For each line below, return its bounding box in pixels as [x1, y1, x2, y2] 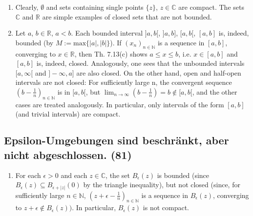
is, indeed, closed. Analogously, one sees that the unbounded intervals [36, 58, 245, 68]
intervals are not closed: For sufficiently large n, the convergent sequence [15, 77, 232, 87]
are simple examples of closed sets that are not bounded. [42, 11, 212, 21]
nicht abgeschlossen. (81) [4, 147, 132, 162]
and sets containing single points [46, 2, 144, 12]
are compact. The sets [178, 2, 244, 12]
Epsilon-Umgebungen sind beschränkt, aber [4, 133, 229, 148]
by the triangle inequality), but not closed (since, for [83, 179, 240, 190]
